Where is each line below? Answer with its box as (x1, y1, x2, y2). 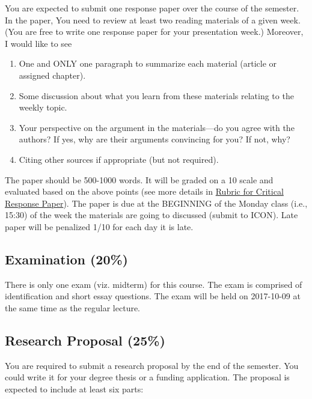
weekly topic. (19, 101, 67, 114)
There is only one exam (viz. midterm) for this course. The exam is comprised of (5, 278, 302, 290)
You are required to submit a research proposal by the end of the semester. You (5, 359, 299, 371)
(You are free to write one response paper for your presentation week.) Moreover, (5, 25, 304, 38)
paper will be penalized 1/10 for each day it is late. (5, 220, 194, 233)
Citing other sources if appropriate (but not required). (19, 153, 219, 165)
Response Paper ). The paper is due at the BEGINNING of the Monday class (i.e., (5, 196, 308, 209)
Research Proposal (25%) (5, 330, 165, 349)
